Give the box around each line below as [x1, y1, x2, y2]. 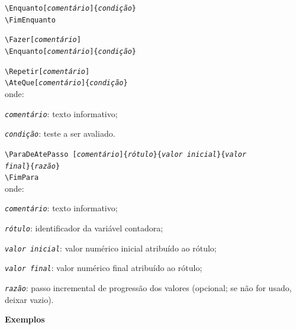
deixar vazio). [5, 293, 54, 305]
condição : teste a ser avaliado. [5, 127, 115, 140]
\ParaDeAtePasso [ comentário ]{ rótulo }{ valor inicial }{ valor [5, 150, 247, 159]
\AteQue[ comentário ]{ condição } [5, 79, 128, 88]
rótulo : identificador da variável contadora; [5, 222, 163, 234]
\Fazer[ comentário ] [5, 36, 81, 44]
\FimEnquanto [5, 15, 56, 24]
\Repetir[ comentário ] [5, 67, 90, 76]
